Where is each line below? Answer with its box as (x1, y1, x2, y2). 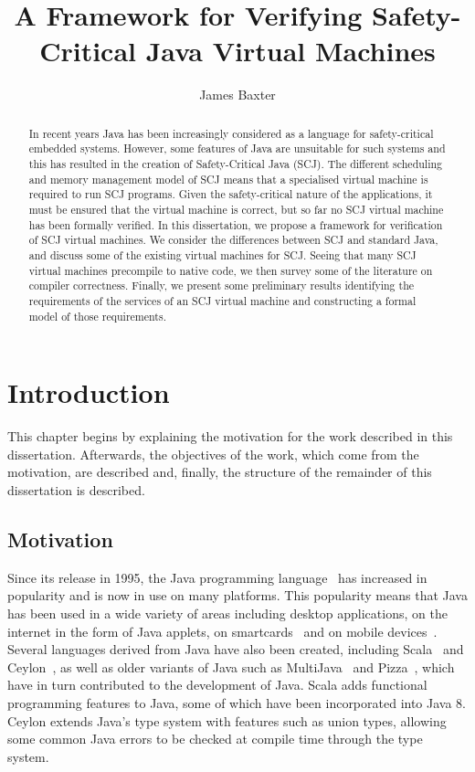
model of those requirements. (28, 308, 166, 323)
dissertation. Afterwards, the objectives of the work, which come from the (7, 444, 419, 463)
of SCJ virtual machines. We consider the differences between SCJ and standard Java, (28, 232, 438, 248)
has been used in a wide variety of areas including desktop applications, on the (7, 603, 448, 622)
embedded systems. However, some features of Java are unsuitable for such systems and (28, 141, 446, 156)
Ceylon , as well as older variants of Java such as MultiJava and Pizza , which (7, 657, 455, 676)
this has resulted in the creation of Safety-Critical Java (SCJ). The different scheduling (28, 156, 443, 172)
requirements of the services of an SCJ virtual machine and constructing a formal (28, 292, 417, 308)
